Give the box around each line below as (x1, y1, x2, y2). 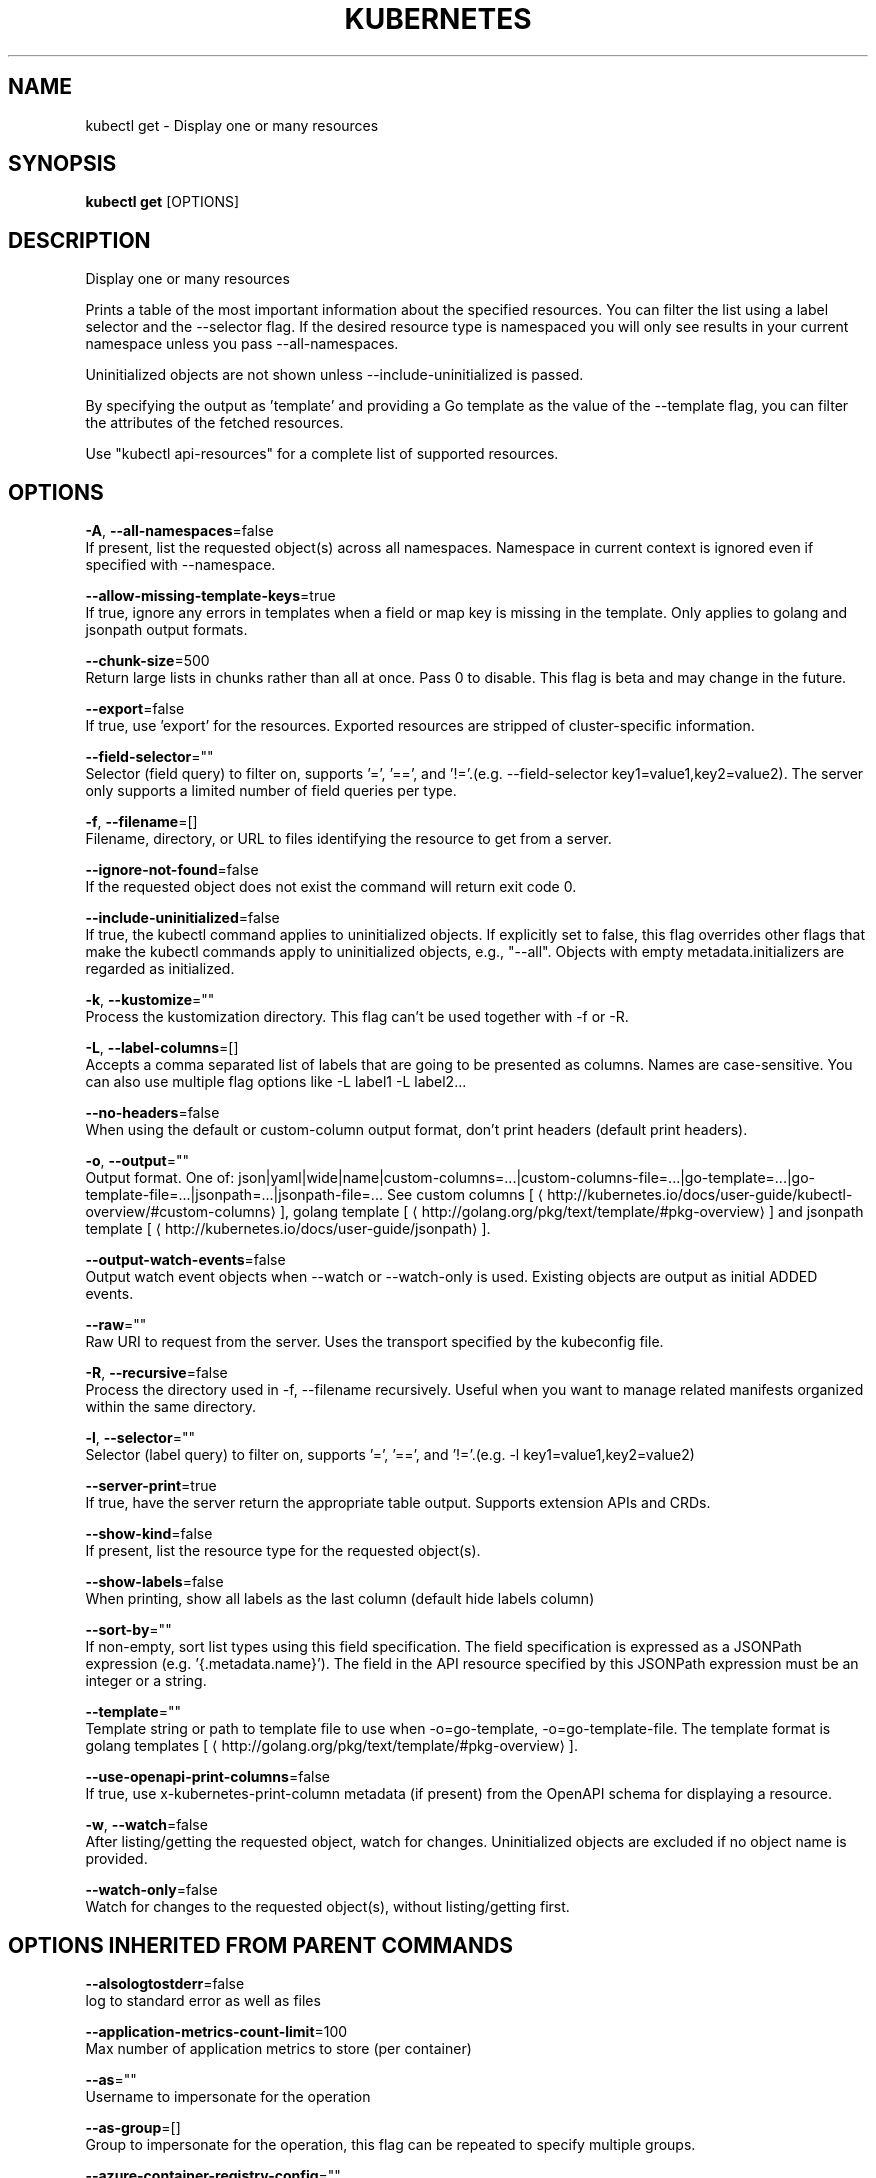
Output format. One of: (85, 1169, 235, 1187)
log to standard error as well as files (85, 1991, 321, 2009)
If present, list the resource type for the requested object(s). (85, 1542, 481, 1560)
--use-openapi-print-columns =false (85, 1768, 330, 1786)
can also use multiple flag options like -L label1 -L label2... (85, 1073, 467, 1091)
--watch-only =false (85, 1881, 218, 1899)
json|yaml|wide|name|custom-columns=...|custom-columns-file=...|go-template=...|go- (238, 1169, 816, 1187)
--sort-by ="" (85, 1621, 172, 1639)
